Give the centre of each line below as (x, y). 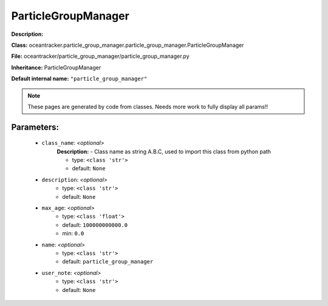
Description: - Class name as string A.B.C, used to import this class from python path (164, 151)
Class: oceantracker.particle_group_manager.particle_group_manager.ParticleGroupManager (128, 45)
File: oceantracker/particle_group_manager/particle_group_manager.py (100, 56)
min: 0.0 (73, 234)
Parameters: (35, 127)
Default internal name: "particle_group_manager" (79, 78)
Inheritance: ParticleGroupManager (56, 68)
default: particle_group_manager (108, 262)
